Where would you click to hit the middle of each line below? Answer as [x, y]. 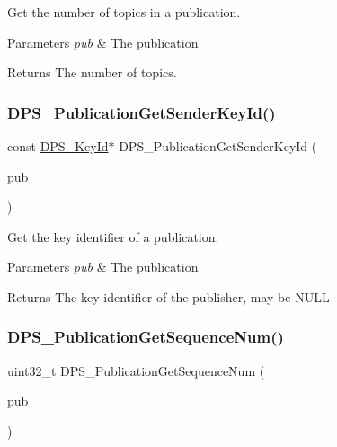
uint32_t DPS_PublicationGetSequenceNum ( [136, 370]
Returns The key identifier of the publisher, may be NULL [168, 296]
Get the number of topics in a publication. [124, 12]
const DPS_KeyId [58, 146]
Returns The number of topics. [92, 72]
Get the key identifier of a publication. [113, 236]
